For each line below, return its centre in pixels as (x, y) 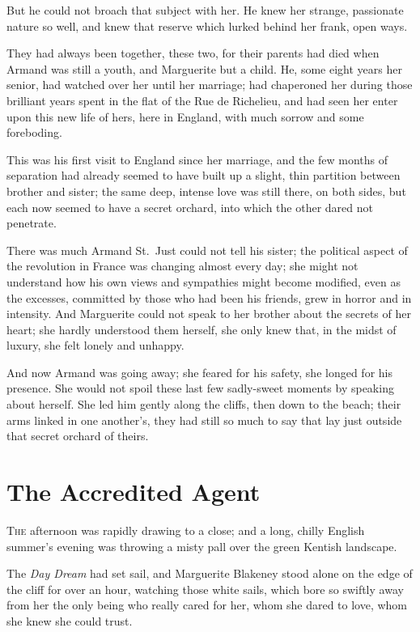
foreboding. (34, 132)
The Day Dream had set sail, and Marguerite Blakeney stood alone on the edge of (210, 573)
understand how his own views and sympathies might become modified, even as (204, 281)
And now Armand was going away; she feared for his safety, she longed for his (199, 372)
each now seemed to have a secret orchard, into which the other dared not (190, 207)
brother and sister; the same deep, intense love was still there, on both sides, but (206, 191)
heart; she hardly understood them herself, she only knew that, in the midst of (202, 329)
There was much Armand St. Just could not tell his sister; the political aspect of (207, 250)
